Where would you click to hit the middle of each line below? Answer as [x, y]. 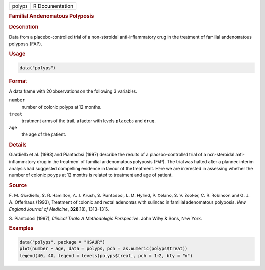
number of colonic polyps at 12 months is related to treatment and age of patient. [91, 175]
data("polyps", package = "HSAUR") [62, 242]
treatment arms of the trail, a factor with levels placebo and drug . [88, 121]
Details [18, 145]
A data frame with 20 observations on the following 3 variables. [73, 91]
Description [24, 27]
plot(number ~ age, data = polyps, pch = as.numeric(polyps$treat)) [104, 249]
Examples [21, 228]
